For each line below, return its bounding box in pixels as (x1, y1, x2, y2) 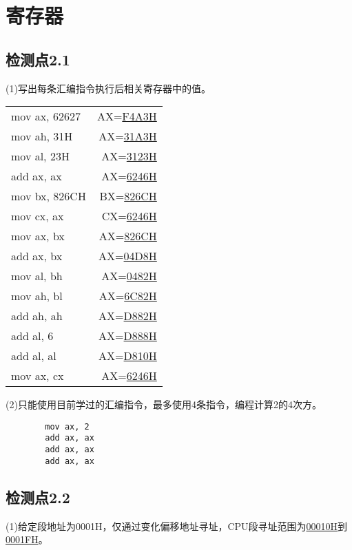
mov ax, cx (11, 368, 64, 384)
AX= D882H (99, 308, 157, 324)
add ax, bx (11, 248, 63, 264)
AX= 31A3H (99, 128, 157, 145)
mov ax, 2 (45, 421, 90, 432)
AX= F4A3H (96, 108, 157, 125)
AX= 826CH (99, 228, 157, 244)
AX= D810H (99, 348, 157, 364)
